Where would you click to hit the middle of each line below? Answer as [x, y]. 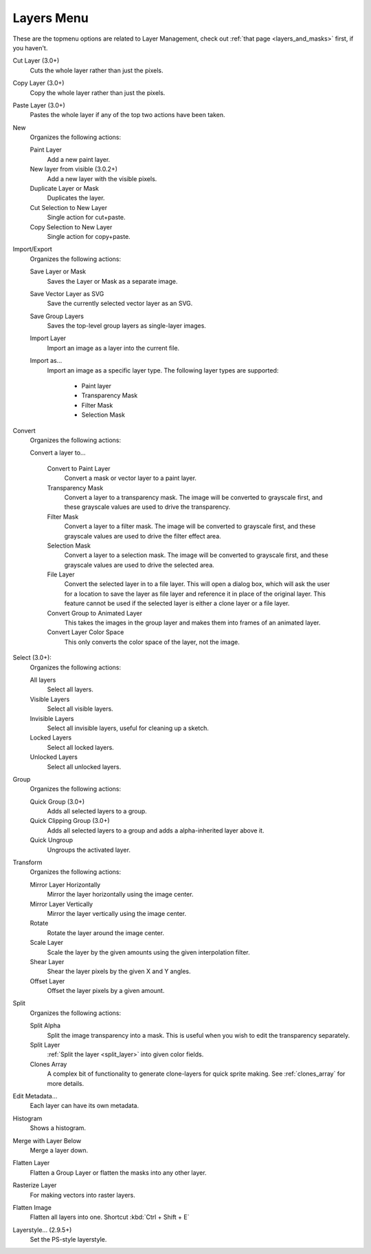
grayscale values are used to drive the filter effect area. [143, 536]
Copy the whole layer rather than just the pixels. [98, 92]
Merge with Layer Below [47, 1140]
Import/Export [33, 249]
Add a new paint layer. [79, 159]
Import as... [46, 361]
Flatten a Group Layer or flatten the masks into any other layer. [118, 1172]
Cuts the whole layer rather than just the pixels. [97, 70]
